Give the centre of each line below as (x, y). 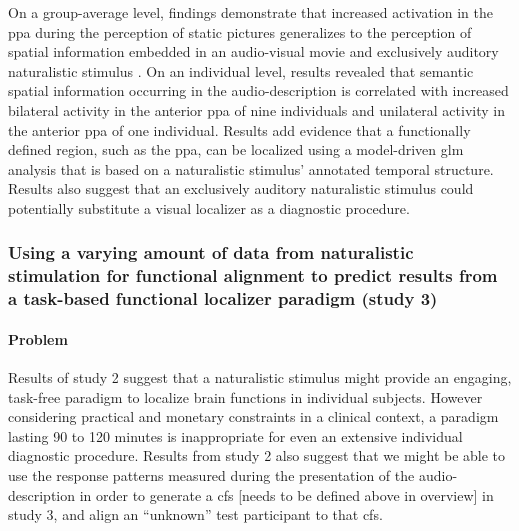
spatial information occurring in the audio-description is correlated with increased (258, 90)
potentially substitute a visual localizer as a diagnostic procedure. (209, 207)
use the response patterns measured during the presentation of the (211, 474)
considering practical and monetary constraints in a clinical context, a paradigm (253, 416)
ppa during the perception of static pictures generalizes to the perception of (240, 31)
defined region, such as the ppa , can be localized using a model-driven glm (236, 149)
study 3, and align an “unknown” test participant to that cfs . (195, 514)
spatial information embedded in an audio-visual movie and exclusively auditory (253, 51)
